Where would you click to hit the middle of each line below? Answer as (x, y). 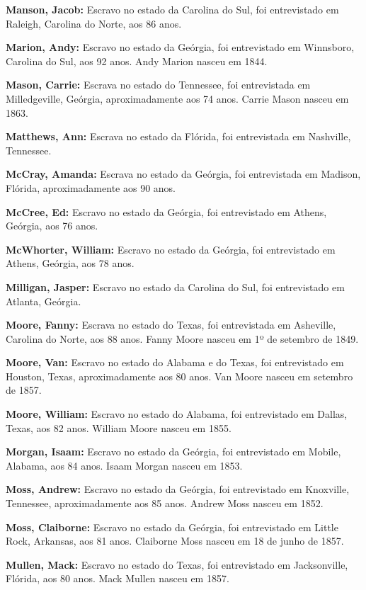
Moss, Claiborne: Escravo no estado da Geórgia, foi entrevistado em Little (172, 527)
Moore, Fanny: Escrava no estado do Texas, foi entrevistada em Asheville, (171, 325)
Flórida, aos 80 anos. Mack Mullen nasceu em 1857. (118, 578)
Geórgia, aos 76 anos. (52, 226)
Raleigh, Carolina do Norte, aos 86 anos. (94, 23)
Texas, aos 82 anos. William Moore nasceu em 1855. (119, 427)
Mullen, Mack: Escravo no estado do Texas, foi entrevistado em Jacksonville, (177, 564)
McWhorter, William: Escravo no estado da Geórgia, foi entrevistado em (171, 249)
